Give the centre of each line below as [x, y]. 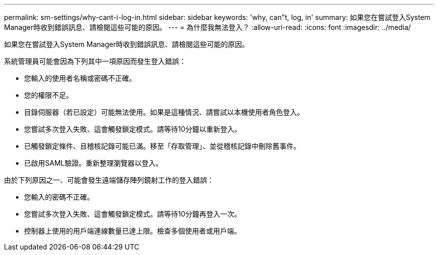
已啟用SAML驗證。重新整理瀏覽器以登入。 [93, 163]
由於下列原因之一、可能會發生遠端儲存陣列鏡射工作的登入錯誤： [109, 180]
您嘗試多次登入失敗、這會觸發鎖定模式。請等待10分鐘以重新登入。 [133, 129]
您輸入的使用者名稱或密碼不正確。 [80, 78]
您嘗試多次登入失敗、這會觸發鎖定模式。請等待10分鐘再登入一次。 [133, 214]
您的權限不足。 [48, 95]
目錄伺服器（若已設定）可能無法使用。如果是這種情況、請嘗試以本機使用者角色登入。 [164, 112]
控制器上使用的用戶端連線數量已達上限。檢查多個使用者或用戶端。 [132, 231]
